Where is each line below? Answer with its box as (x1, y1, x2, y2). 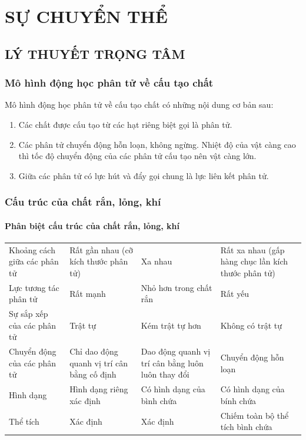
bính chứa (220, 394, 257, 406)
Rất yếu (220, 287, 250, 299)
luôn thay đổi (141, 368, 189, 381)
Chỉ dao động (69, 345, 118, 358)
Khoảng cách (9, 243, 55, 256)
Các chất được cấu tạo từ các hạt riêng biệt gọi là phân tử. (18, 118, 232, 130)
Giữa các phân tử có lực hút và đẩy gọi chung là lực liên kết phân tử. (18, 169, 269, 181)
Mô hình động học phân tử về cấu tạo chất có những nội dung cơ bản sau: (5, 98, 274, 111)
